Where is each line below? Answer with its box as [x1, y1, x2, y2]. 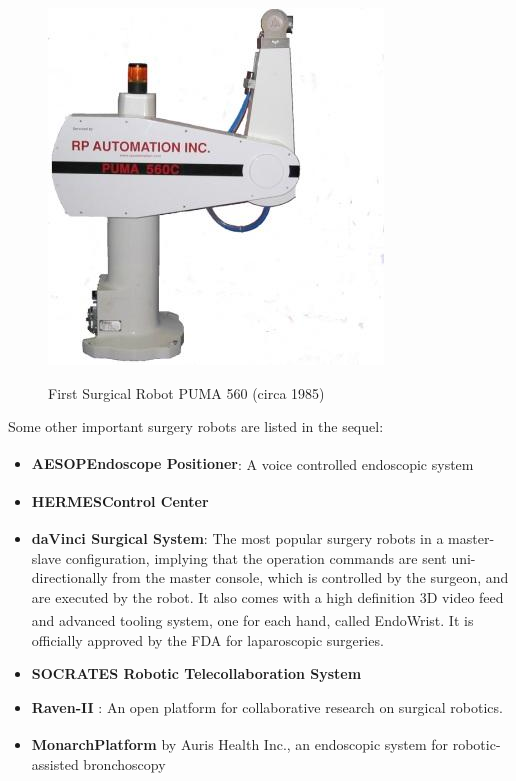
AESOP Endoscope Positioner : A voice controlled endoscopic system [31, 453, 474, 474]
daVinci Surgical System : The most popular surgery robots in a [31, 527, 444, 548]
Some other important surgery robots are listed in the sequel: [8, 416, 384, 437]
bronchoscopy [83, 753, 166, 774]
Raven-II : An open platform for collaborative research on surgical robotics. [31, 696, 503, 717]
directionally [31, 567, 108, 588]
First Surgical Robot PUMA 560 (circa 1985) [48, 382, 325, 403]
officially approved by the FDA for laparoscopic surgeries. [31, 629, 384, 650]
